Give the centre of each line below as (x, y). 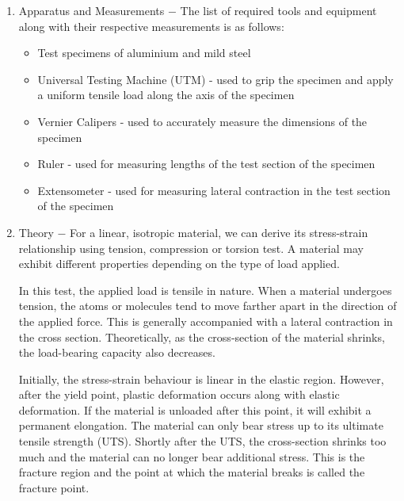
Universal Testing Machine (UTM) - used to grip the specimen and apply (215, 79)
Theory (36, 232)
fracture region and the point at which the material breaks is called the (192, 472)
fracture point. (54, 487)
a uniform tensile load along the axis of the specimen (166, 95)
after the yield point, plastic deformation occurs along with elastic (179, 394)
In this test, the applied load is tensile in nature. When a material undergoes (205, 290)
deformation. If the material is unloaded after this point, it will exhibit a (195, 409)
